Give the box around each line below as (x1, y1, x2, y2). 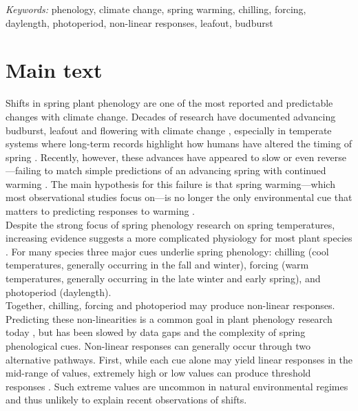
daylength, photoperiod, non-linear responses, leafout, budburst (6, 15, 273, 30)
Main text (6, 56, 103, 84)
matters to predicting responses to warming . (6, 204, 196, 218)
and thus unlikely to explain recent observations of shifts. (6, 392, 247, 407)
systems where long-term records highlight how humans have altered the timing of (6, 136, 352, 151)
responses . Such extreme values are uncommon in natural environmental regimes (6, 379, 348, 393)
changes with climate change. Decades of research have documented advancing (6, 109, 336, 123)
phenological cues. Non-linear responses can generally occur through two (6, 339, 311, 352)
